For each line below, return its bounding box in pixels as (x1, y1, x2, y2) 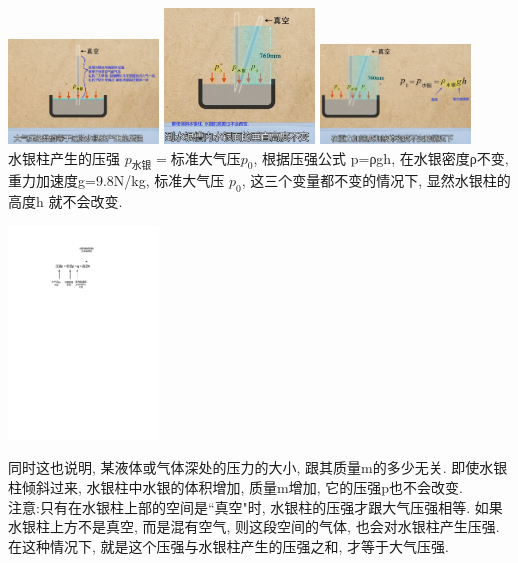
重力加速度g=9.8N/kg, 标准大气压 (8, 170, 225, 191)
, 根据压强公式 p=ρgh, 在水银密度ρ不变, (253, 147, 509, 168)
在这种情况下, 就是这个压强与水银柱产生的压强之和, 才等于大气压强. (8, 535, 449, 556)
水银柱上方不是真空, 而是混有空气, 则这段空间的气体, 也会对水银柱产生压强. (8, 516, 500, 537)
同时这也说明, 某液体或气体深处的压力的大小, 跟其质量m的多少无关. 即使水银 (8, 457, 508, 478)
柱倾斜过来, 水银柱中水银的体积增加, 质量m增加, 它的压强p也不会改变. (8, 477, 463, 498)
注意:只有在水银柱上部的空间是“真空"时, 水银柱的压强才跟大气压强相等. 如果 (8, 496, 503, 517)
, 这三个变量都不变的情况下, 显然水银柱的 (241, 170, 511, 191)
